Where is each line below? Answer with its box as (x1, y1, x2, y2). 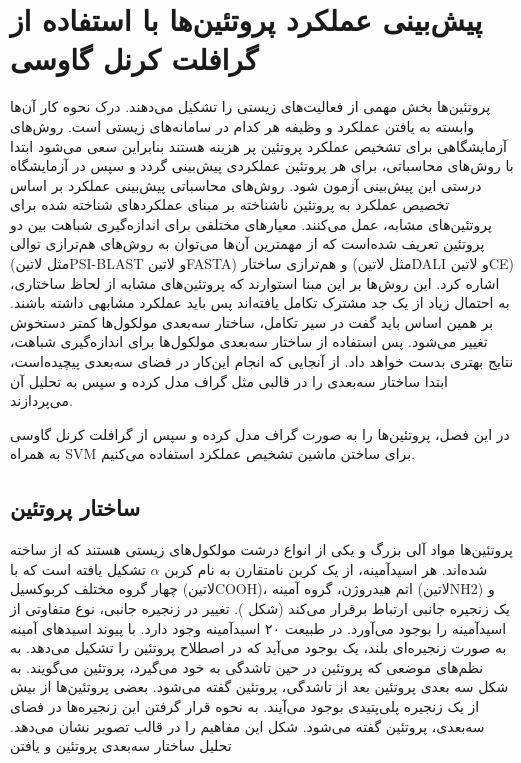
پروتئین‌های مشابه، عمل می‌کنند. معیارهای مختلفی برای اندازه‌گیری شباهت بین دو (10, 213, 492, 234)
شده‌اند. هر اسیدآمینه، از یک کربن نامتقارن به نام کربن (164, 558, 488, 579)
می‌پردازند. (10, 390, 73, 411)
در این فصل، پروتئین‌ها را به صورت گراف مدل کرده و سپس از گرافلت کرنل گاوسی (10, 423, 510, 444)
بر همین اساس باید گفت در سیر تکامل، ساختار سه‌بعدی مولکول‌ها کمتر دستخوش (10, 311, 494, 332)
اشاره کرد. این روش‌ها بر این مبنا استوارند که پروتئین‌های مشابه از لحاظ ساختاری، (10, 272, 500, 293)
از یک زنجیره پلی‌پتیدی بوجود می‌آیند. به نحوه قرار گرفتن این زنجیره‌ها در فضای (10, 695, 480, 716)
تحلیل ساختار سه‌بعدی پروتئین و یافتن (10, 735, 232, 756)
